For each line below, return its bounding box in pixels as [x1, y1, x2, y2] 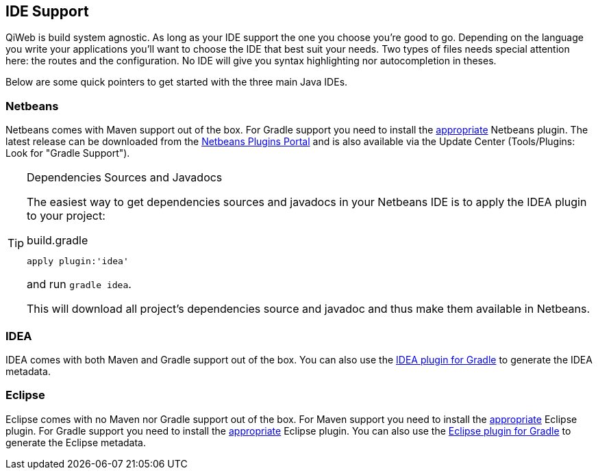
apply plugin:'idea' [27, 256, 129, 267]
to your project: [27, 209, 105, 223]
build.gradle [27, 233, 88, 248]
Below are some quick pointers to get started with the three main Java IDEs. [5, 76, 348, 88]
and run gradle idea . [27, 277, 132, 292]
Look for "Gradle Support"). [5, 147, 130, 159]
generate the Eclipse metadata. [5, 436, 146, 448]
